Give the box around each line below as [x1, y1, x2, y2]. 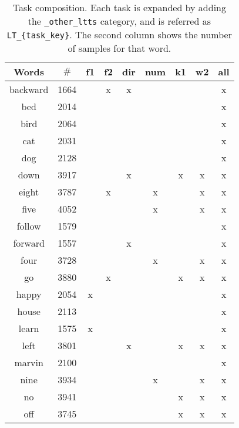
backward [9, 82, 49, 96]
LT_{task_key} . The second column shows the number [6, 28, 232, 41]
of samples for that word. [68, 41, 171, 55]
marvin [14, 356, 43, 369]
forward [13, 236, 45, 250]
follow [16, 219, 41, 233]
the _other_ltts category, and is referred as [28, 14, 211, 28]
